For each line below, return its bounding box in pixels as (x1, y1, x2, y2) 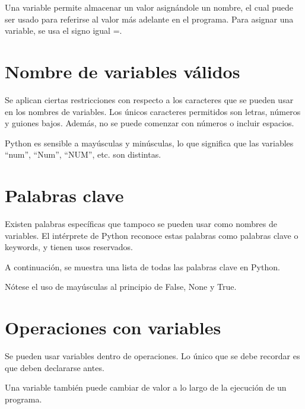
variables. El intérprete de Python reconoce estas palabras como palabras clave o (5, 229, 298, 241)
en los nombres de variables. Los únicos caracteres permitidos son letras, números (5, 105, 301, 117)
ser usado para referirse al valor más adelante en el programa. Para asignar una (5, 12, 294, 25)
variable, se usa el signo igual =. (5, 24, 122, 37)
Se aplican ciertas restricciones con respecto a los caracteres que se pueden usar (5, 93, 294, 106)
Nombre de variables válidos (5, 59, 240, 83)
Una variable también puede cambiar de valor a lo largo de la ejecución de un (5, 381, 287, 394)
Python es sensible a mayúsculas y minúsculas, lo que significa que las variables (5, 136, 294, 149)
